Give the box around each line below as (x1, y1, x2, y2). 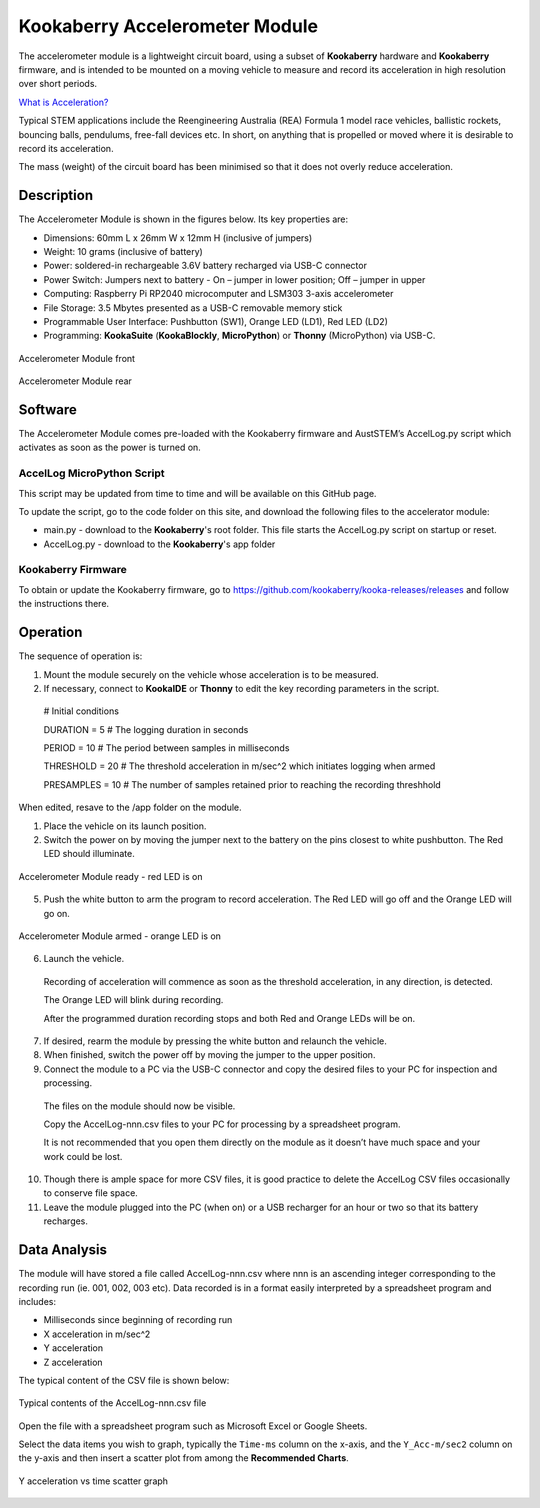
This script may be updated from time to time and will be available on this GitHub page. (18, 487, 377, 499)
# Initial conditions (43, 705, 120, 717)
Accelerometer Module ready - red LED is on (18, 870, 203, 882)
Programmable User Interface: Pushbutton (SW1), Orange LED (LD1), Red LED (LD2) (43, 315, 389, 327)
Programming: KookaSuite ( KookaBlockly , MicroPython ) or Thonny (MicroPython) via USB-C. (43, 330, 436, 342)
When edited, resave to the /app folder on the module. (18, 801, 242, 814)
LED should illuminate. (43, 848, 135, 860)
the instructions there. (18, 598, 110, 610)
